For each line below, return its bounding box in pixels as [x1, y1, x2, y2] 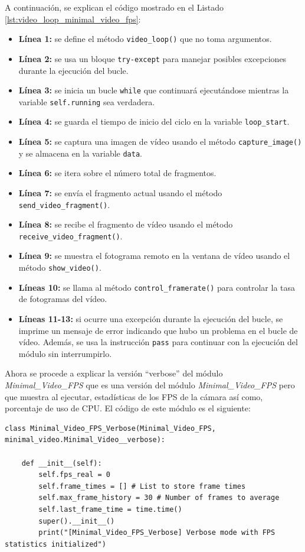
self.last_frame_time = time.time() [38, 505, 182, 514]
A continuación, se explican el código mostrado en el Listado [5, 1, 224, 13]
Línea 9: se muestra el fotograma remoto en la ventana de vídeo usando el [18, 249, 290, 262]
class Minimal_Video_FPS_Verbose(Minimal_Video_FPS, [5, 424, 216, 433]
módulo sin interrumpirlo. [18, 347, 112, 359]
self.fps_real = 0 [38, 470, 110, 479]
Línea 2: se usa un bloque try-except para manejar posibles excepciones [18, 52, 287, 64]
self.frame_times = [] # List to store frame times [38, 482, 246, 491]
